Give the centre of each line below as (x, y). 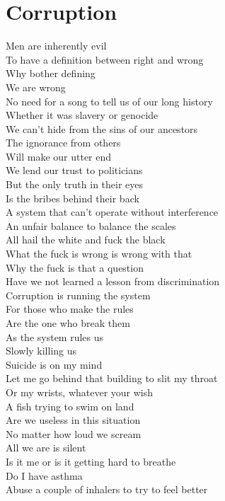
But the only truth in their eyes (75, 184)
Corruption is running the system (78, 295)
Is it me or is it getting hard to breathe (91, 461)
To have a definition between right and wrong (105, 59)
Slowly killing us (41, 351)
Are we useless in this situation (73, 420)
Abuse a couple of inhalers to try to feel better (107, 489)
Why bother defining (51, 73)
